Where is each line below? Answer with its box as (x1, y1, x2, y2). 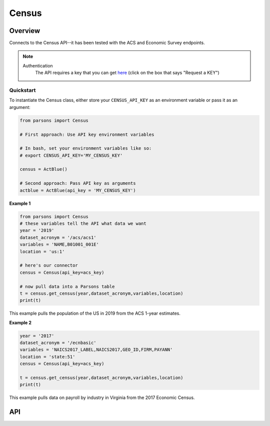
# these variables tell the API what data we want (19, 221, 147, 227)
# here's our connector (19, 263, 78, 268)
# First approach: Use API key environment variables (19, 131, 154, 137)
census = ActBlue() (19, 166, 67, 172)
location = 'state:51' (19, 354, 75, 360)
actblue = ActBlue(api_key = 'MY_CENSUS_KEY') (19, 187, 136, 193)
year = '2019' (19, 228, 54, 233)
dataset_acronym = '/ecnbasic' (19, 340, 97, 346)
